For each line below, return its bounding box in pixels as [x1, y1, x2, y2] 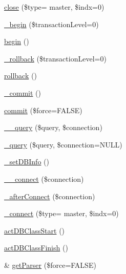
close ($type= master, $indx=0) [4, 2, 104, 12]
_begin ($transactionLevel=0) [4, 18, 99, 29]
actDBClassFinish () [4, 242, 68, 253]
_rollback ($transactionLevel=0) [4, 53, 107, 64]
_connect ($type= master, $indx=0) [4, 208, 119, 219]
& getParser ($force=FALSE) [4, 259, 96, 270]
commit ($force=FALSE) [4, 104, 82, 115]
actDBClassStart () [4, 225, 65, 236]
